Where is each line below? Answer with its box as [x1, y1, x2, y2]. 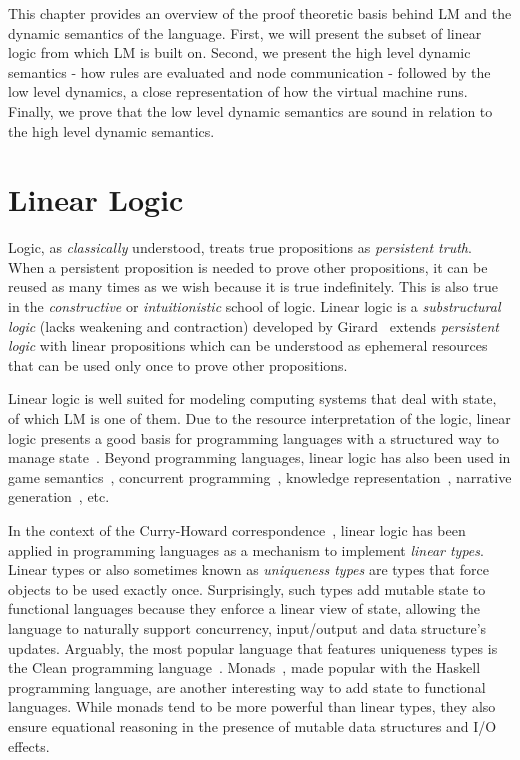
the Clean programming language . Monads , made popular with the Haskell [8, 657, 481, 678]
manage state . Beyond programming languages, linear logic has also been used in [8, 447, 511, 468]
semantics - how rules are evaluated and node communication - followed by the [8, 61, 491, 82]
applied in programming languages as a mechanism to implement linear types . [8, 539, 484, 560]
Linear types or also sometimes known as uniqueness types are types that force [8, 559, 489, 580]
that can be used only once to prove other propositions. [8, 354, 348, 375]
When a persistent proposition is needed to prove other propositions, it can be [8, 256, 488, 277]
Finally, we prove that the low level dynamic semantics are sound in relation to [8, 100, 493, 121]
